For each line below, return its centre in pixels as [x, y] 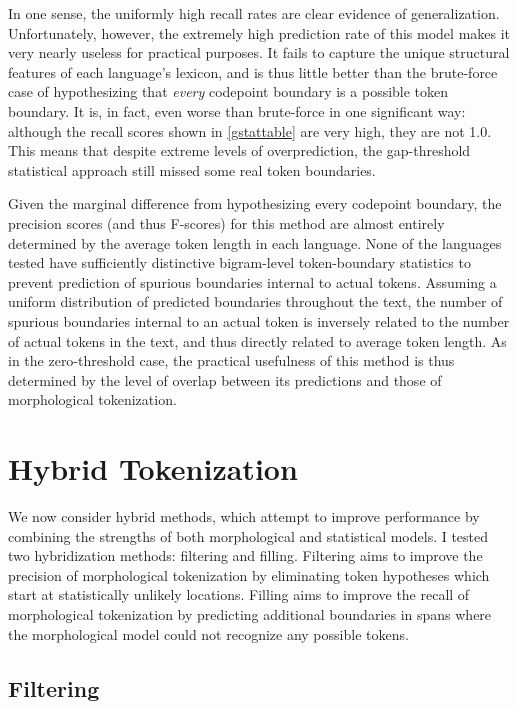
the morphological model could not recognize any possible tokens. [208, 633]
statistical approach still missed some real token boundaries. [192, 169]
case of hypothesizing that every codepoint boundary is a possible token [228, 91]
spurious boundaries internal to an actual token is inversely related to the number [259, 320]
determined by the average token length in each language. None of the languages [255, 242]
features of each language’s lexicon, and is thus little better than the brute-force [253, 71]
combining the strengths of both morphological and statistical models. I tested [248, 535]
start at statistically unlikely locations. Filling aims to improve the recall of [239, 594]
